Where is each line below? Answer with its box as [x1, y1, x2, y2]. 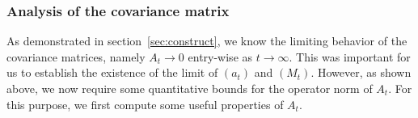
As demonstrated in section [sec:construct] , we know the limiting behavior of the [6, 32, 407, 49]
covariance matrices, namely [6, 48, 146, 65]
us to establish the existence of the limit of [6, 64, 218, 81]
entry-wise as [188, 48, 253, 65]
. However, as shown [310, 64, 412, 81]
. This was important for [289, 48, 411, 65]
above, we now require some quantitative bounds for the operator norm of [6, 80, 373, 96]
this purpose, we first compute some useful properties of [6, 95, 284, 112]
